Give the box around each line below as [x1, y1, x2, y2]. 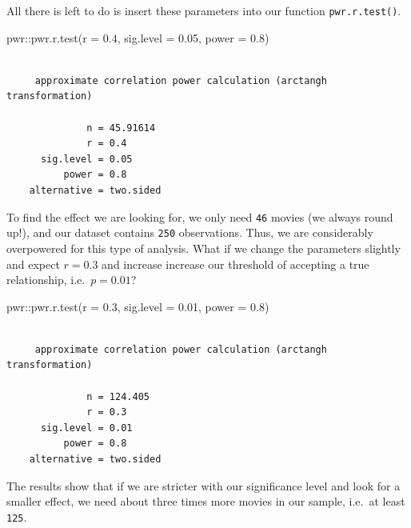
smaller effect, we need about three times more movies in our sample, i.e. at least [6, 493, 405, 510]
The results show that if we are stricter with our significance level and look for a [6, 477, 401, 494]
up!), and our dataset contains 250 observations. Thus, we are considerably [6, 224, 373, 241]
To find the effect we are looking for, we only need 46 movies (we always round [6, 208, 393, 225]
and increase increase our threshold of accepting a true [102, 255, 369, 272]
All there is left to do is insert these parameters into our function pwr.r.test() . [6, 2, 401, 18]
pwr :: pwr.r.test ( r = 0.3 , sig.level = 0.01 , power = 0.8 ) [6, 298, 269, 314]
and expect [6, 255, 60, 272]
